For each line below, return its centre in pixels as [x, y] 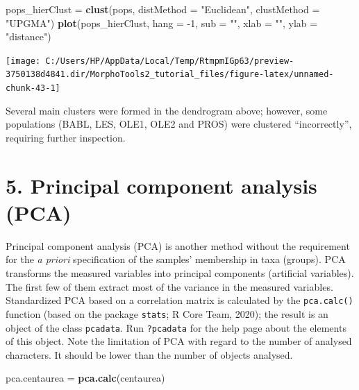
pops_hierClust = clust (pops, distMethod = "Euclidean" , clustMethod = [163, 9]
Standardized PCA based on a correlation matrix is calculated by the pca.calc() [179, 300]
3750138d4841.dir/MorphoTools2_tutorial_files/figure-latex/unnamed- [170, 75]
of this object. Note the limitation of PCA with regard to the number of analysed [179, 341]
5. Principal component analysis [161, 185]
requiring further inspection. [66, 137]
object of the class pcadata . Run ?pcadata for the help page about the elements [176, 327]
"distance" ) [28, 36]
